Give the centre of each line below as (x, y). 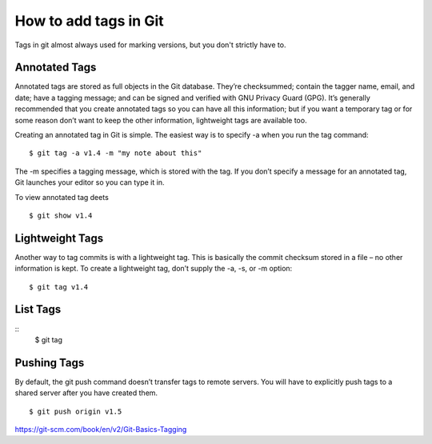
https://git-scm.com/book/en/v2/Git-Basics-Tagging (101, 430)
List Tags (38, 309)
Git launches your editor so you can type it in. (90, 182)
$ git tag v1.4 (59, 287)
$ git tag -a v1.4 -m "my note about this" (116, 153)
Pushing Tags (50, 363)
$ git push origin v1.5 (76, 411)
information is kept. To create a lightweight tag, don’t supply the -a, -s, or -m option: (154, 269)
